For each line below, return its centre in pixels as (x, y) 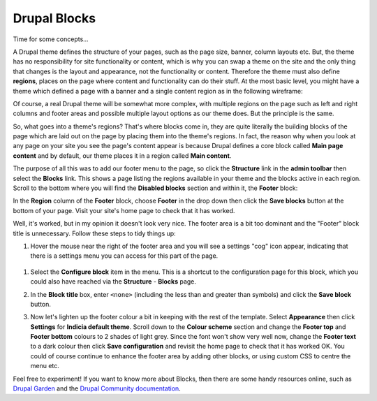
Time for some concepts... (51, 39)
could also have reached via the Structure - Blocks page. (113, 282)
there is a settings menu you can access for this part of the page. (124, 256)
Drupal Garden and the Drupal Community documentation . (97, 388)
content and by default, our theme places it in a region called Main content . (122, 155)
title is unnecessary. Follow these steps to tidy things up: (94, 233)
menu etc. (45, 366)
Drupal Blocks (54, 18)
